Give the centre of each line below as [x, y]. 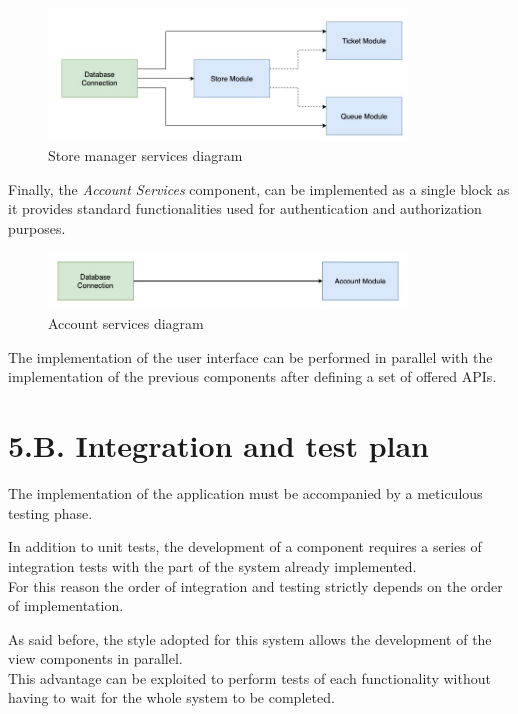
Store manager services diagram [145, 154]
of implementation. [66, 605]
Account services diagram [126, 323]
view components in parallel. [95, 658]
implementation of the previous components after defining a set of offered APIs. [252, 376]
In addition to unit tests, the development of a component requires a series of [245, 546]
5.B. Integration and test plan [219, 445]
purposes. [37, 227]
